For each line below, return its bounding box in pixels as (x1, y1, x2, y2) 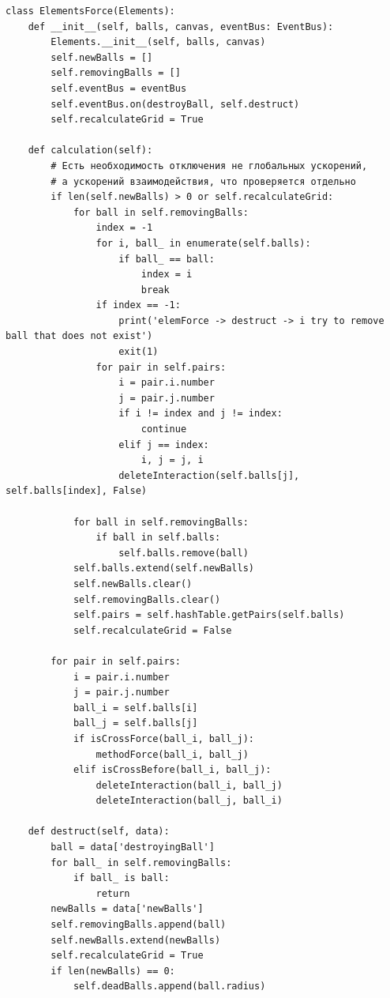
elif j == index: (118, 439, 209, 450)
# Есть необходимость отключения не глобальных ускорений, (51, 160, 368, 171)
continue (141, 424, 187, 435)
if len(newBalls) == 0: (51, 965, 175, 977)
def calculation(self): (28, 145, 153, 156)
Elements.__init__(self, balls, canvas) (51, 36, 266, 48)
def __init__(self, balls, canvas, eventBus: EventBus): (28, 21, 334, 32)
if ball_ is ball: (73, 872, 170, 884)
